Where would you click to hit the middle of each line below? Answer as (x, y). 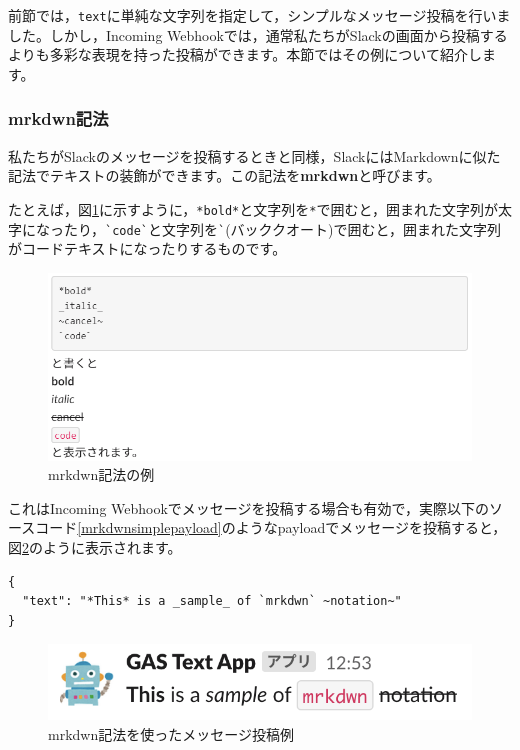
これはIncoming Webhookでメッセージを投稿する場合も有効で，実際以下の (249, 507)
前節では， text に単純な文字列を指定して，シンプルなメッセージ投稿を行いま (259, 15)
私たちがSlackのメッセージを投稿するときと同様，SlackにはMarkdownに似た (254, 155)
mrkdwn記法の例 (101, 474)
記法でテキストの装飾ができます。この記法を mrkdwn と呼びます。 (224, 175)
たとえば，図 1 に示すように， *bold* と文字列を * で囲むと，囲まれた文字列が (253, 208)
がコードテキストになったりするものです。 (147, 248)
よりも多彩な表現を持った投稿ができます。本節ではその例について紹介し (245, 54)
